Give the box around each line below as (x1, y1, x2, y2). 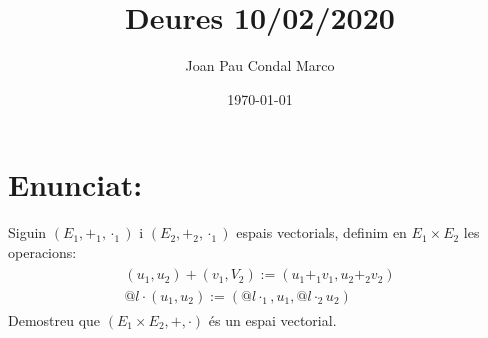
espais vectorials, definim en (236, 222, 407, 243)
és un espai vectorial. (208, 309, 337, 330)
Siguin (8, 222, 47, 243)
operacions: (8, 241, 77, 262)
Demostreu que (8, 309, 101, 330)
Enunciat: (8, 164, 143, 205)
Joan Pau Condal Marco (185, 55, 335, 76)
